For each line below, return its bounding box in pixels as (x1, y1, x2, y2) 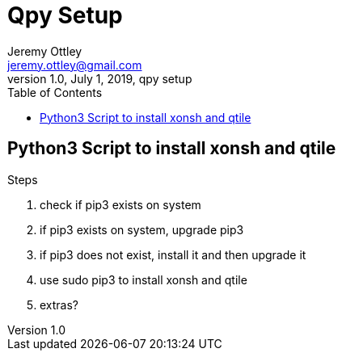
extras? (40, 297, 79, 312)
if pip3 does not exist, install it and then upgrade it (40, 247, 306, 262)
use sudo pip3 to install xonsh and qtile (40, 272, 247, 287)
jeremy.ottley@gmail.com (7, 57, 142, 72)
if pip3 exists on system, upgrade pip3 (40, 222, 244, 237)
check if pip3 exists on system (40, 197, 201, 212)
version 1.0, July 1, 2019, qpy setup (7, 71, 192, 86)
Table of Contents (7, 85, 103, 99)
